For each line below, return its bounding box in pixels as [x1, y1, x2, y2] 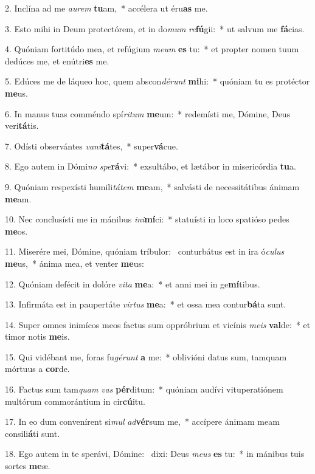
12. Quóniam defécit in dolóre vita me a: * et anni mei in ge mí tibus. [5, 277, 260, 290]
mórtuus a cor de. [5, 362, 70, 375]
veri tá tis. [5, 119, 39, 132]
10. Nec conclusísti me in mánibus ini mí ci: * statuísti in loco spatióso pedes [5, 213, 289, 225]
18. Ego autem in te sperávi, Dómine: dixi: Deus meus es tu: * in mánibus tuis [5, 447, 305, 460]
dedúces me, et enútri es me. [5, 54, 109, 67]
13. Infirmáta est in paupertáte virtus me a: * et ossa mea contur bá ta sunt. [5, 298, 286, 311]
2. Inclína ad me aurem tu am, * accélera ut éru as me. [5, 2, 208, 14]
